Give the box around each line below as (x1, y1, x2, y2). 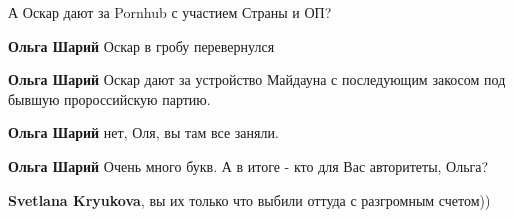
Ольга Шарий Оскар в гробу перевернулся (8, 35, 275, 56)
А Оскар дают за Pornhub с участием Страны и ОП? (8, 2, 332, 22)
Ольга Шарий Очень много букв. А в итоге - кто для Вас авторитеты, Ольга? (8, 155, 489, 176)
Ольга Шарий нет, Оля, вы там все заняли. (8, 122, 279, 143)
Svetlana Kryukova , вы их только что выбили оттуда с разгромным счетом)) (8, 189, 491, 210)
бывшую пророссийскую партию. (8, 88, 211, 109)
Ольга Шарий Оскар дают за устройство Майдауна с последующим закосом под (8, 69, 506, 90)
